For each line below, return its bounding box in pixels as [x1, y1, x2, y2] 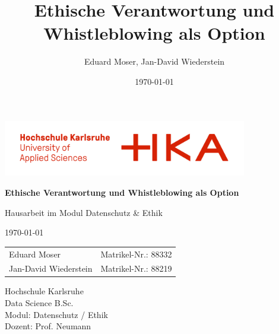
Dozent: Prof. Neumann [5, 320, 91, 332]
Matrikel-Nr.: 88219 [100, 262, 172, 275]
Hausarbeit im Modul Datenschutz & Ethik [5, 206, 163, 218]
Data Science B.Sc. [5, 297, 74, 309]
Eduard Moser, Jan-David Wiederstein [84, 55, 225, 68]
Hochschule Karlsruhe [5, 285, 84, 297]
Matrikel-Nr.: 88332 [100, 247, 172, 260]
